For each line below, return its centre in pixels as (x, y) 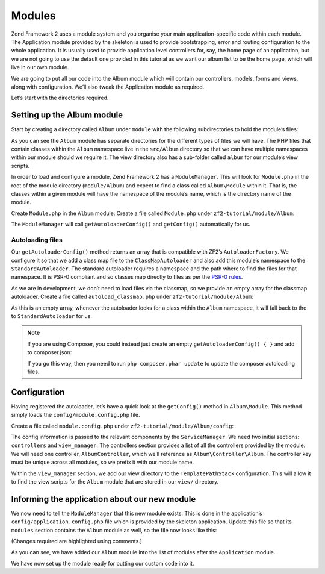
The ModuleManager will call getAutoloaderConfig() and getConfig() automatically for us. (131, 224)
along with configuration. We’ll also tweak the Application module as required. (108, 87)
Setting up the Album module (67, 115)
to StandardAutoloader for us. (52, 316)
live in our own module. (40, 67)
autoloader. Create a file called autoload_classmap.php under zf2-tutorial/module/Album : (132, 297)
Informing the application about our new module (104, 499)
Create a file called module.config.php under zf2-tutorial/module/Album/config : (122, 426)
